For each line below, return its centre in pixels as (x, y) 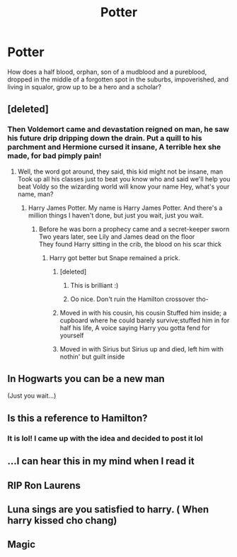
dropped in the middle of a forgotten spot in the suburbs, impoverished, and (118, 79)
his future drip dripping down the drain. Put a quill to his (105, 138)
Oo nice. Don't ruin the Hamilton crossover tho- (139, 299)
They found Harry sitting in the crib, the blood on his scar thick (130, 244)
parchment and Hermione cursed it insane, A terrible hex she (114, 147)
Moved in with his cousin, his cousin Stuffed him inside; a (143, 313)
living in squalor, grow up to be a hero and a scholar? (84, 86)
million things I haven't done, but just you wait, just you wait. (116, 215)
